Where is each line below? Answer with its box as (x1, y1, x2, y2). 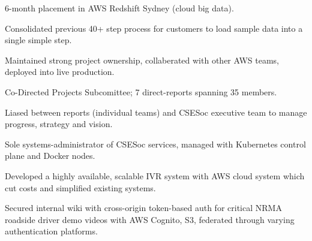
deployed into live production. (5, 65, 115, 78)
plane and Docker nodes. (5, 149, 95, 162)
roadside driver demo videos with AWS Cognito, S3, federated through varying (5, 213, 295, 225)
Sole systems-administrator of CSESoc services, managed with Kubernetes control (5, 137, 306, 150)
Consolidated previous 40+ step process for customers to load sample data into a (5, 22, 303, 34)
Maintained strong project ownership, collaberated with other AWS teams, (5, 53, 280, 66)
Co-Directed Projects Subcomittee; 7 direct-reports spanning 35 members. (5, 85, 277, 98)
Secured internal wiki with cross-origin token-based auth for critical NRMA (5, 201, 282, 214)
